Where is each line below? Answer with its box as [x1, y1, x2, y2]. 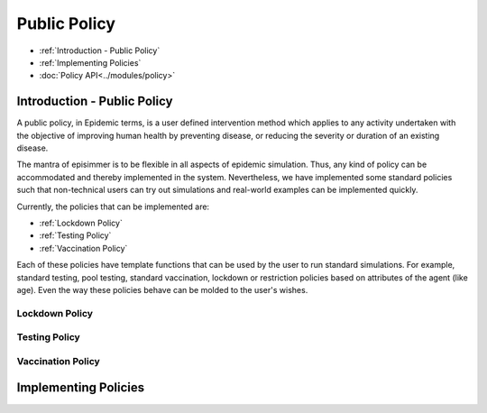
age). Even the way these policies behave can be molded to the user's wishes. [16, 284, 308, 295]
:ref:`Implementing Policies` [39, 57, 142, 68]
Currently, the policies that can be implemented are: [16, 201, 210, 212]
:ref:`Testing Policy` [39, 230, 112, 241]
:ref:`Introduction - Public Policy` [39, 45, 161, 56]
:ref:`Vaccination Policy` [39, 243, 128, 253]
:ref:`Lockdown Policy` [39, 217, 124, 228]
